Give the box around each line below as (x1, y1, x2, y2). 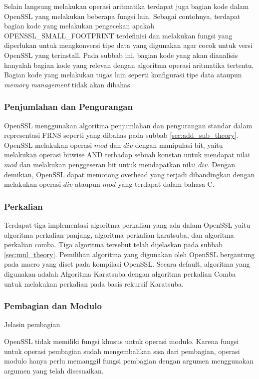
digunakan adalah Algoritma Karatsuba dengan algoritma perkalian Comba (4, 268, 236, 279)
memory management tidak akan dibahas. (4, 79, 132, 89)
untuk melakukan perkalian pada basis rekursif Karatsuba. (4, 278, 184, 289)
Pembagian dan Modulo (4, 300, 102, 312)
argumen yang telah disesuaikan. (4, 365, 104, 376)
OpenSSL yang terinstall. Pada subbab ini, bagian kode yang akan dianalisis (4, 49, 238, 60)
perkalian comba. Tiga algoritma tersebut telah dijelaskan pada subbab (4, 239, 223, 250)
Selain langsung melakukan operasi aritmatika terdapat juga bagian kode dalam (4, 1, 249, 11)
